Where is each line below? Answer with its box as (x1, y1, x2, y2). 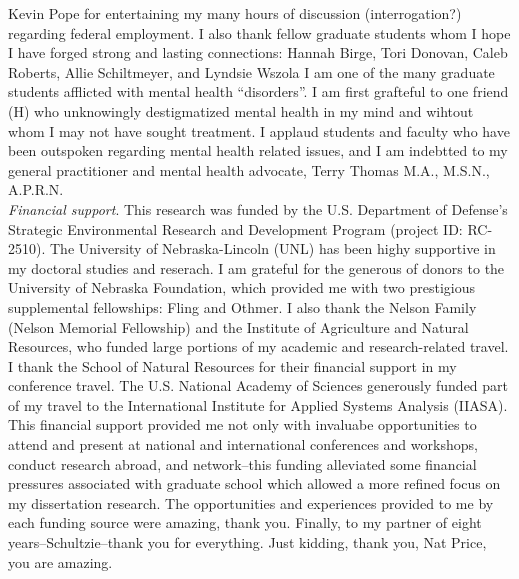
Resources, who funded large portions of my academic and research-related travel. (8, 336, 509, 357)
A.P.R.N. (8, 179, 64, 200)
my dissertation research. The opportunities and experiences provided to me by (8, 492, 494, 513)
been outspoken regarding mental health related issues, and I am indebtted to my (8, 140, 508, 161)
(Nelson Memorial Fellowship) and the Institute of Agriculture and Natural (8, 316, 469, 337)
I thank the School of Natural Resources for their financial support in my (8, 355, 457, 376)
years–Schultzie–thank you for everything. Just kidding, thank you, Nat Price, (8, 532, 487, 553)
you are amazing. (8, 551, 113, 572)
